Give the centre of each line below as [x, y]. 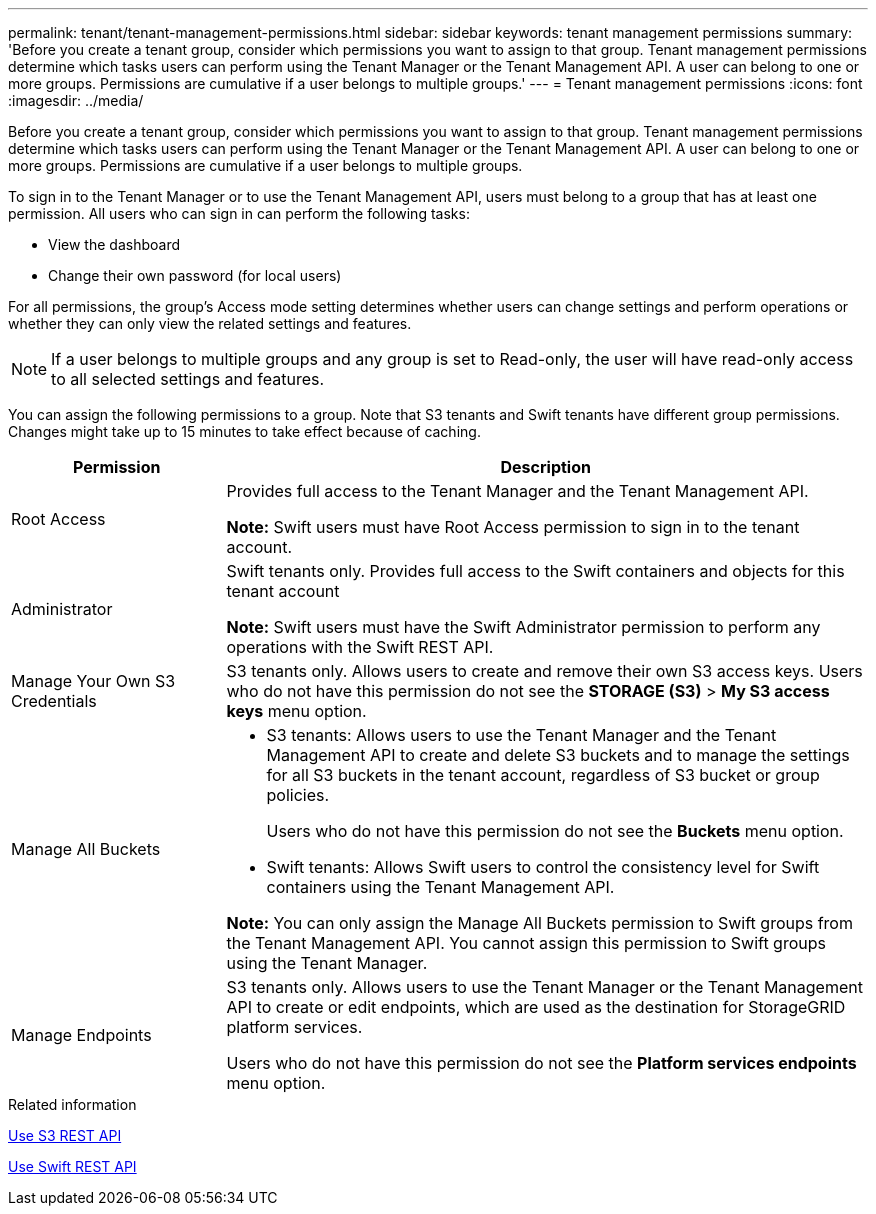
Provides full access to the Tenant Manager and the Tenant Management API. [517, 491]
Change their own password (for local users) [195, 275]
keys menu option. [296, 711]
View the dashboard [114, 244]
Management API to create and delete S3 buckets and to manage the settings [558, 755]
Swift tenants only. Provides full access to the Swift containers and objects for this [535, 571]
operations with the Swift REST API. [360, 647]
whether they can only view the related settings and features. [210, 323]
